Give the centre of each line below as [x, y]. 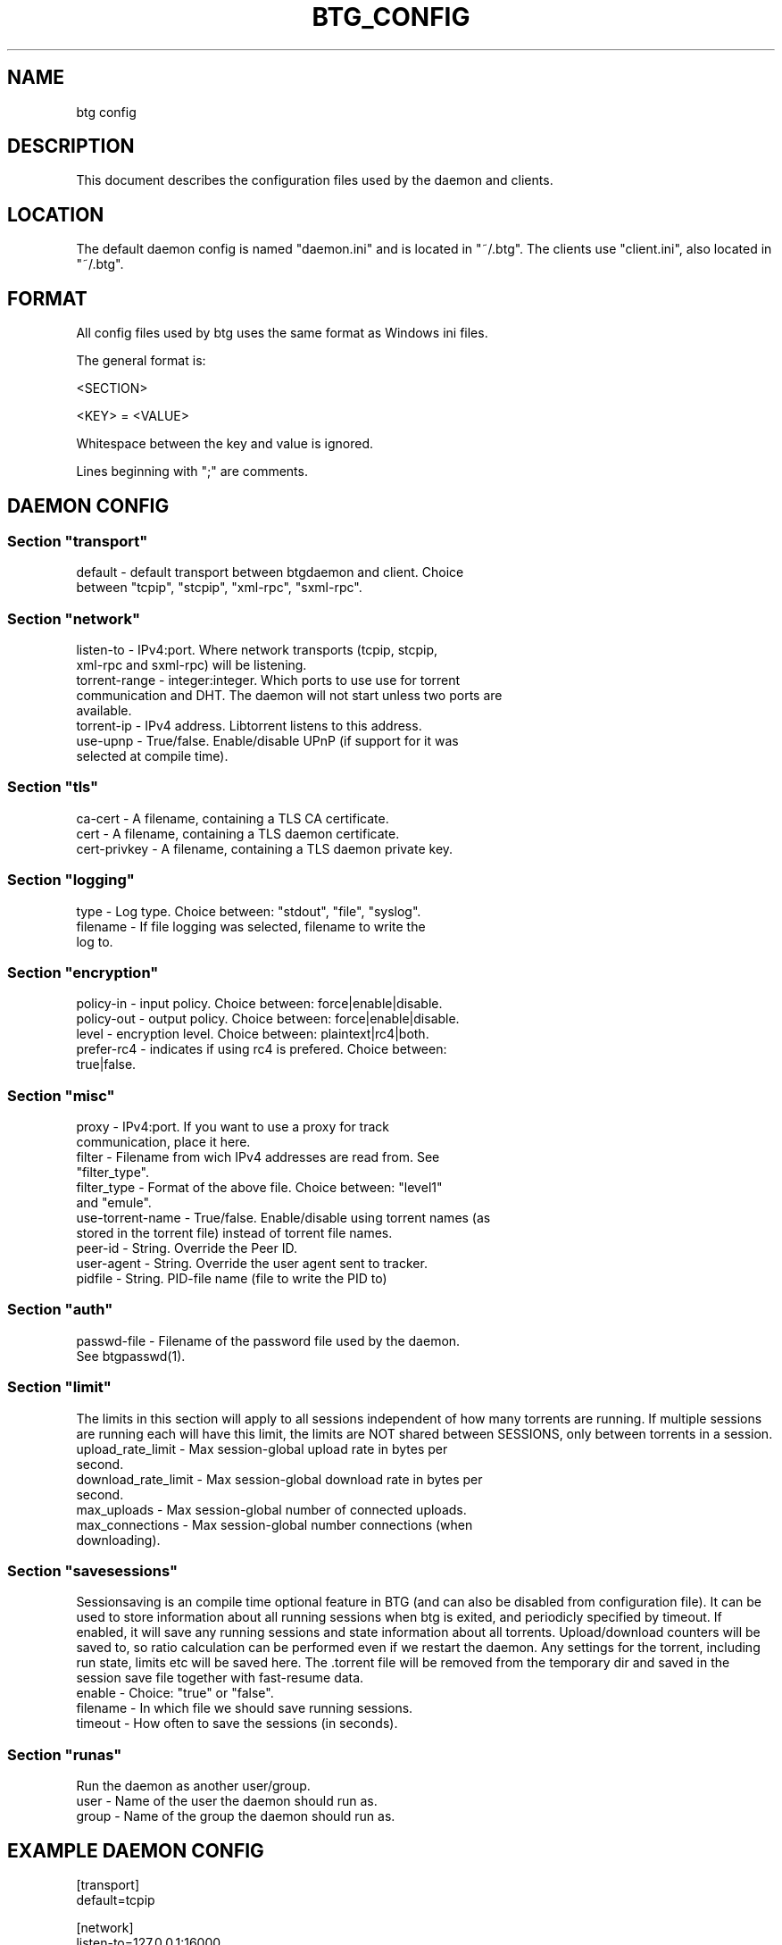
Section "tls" [53, 787]
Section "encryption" [83, 972]
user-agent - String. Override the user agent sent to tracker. [252, 1264]
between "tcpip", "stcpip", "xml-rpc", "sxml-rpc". [219, 588]
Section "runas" [65, 1754]
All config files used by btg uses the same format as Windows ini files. [282, 333]
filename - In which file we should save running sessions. [245, 1708]
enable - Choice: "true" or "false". [175, 1693]
